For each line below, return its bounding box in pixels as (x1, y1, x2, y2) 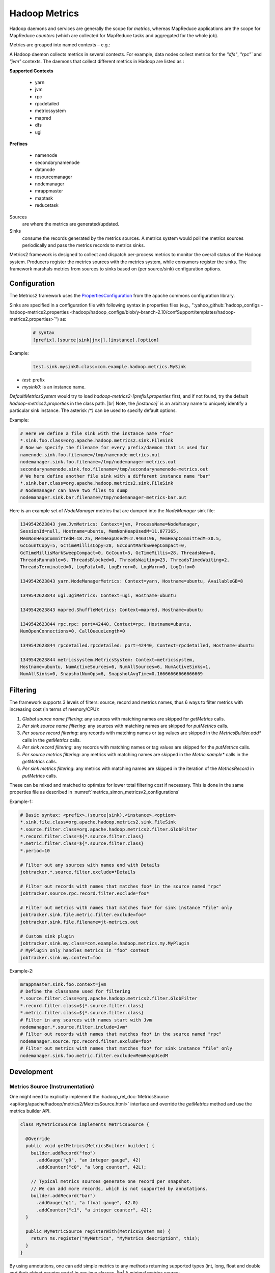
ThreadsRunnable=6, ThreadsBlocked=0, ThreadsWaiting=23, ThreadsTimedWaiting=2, (20, 557, 230, 563)
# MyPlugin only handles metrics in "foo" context (20, 948, 150, 953)
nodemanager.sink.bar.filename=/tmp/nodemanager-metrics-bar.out (20, 494, 187, 501)
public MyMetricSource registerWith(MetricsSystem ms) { (25, 1228, 171, 1234)
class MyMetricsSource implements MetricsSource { (20, 1122, 150, 1127)
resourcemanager (35, 174, 72, 180)
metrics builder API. (9, 1108, 51, 1114)
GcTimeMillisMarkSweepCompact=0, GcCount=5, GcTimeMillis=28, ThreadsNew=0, (20, 550, 216, 556)
